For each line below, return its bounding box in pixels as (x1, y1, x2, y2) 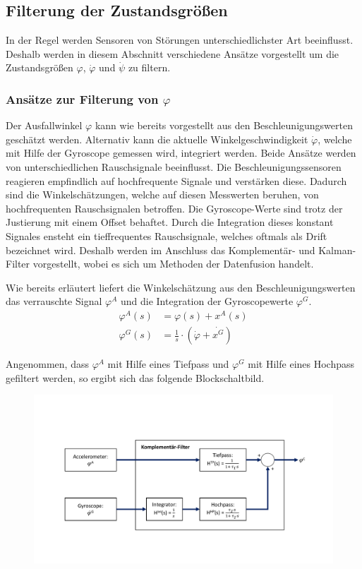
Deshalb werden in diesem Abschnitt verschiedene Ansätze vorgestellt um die (6, 46, 339, 61)
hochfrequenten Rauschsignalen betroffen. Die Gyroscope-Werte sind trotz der (6, 200, 343, 215)
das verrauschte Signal (6, 294, 102, 309)
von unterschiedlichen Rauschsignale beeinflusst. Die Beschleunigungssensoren (6, 159, 342, 174)
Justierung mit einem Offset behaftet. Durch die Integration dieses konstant (6, 215, 334, 229)
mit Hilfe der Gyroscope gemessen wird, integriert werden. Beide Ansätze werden (6, 145, 356, 160)
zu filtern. (128, 60, 171, 75)
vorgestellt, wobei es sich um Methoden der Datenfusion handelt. (32, 256, 314, 271)
